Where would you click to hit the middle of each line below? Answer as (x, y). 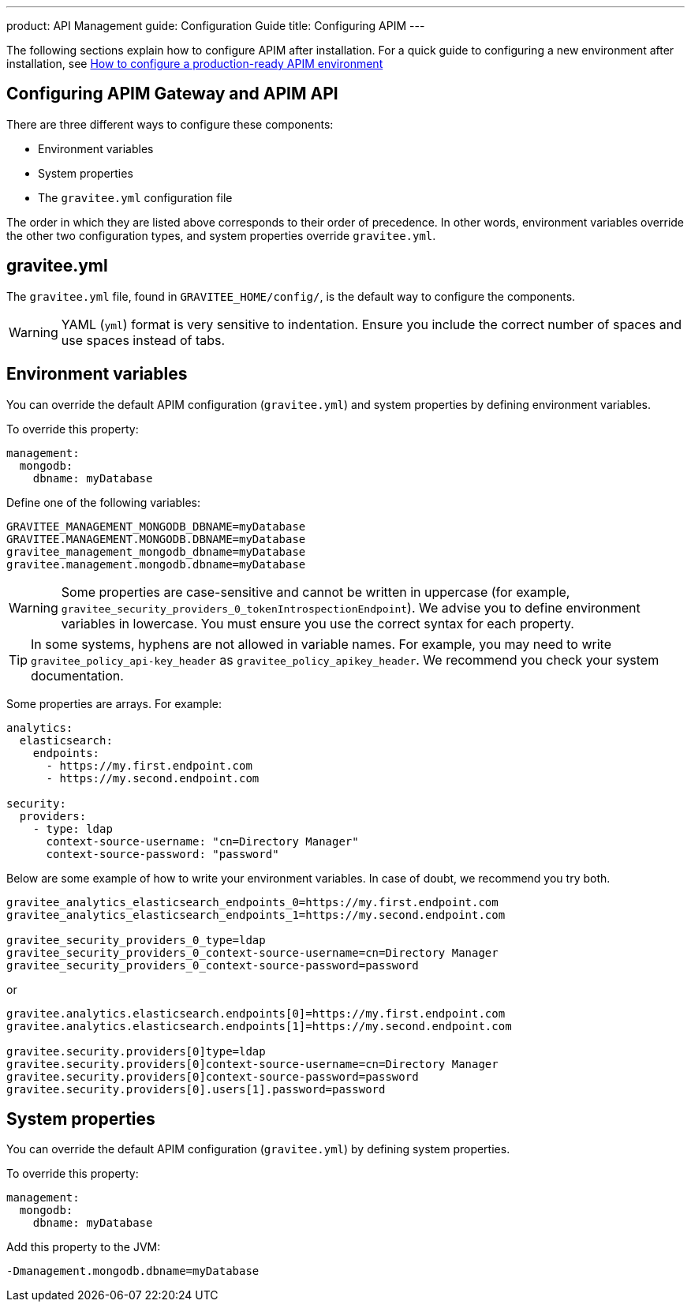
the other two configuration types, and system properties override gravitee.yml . (221, 235)
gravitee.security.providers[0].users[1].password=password (196, 1089)
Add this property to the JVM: (84, 1247)
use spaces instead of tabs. (143, 340)
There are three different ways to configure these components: (170, 124)
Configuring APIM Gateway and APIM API (172, 94)
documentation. (77, 675)
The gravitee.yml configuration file (135, 197)
